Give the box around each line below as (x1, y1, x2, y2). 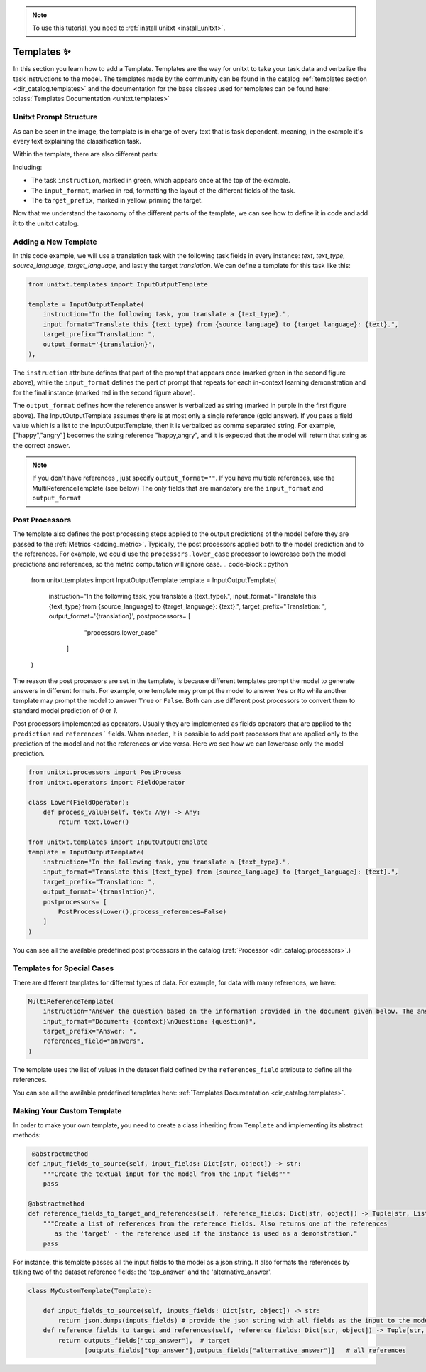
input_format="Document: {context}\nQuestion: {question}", (43, 1017, 257, 1025)
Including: (13, 163, 43, 171)
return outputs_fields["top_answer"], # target (58, 1336, 231, 1344)
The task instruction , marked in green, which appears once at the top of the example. (31, 176, 290, 185)
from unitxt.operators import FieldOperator (28, 778, 186, 786)
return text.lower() (58, 818, 130, 826)
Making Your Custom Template (13, 1106, 122, 1116)
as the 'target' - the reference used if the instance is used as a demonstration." (54, 1230, 358, 1238)
